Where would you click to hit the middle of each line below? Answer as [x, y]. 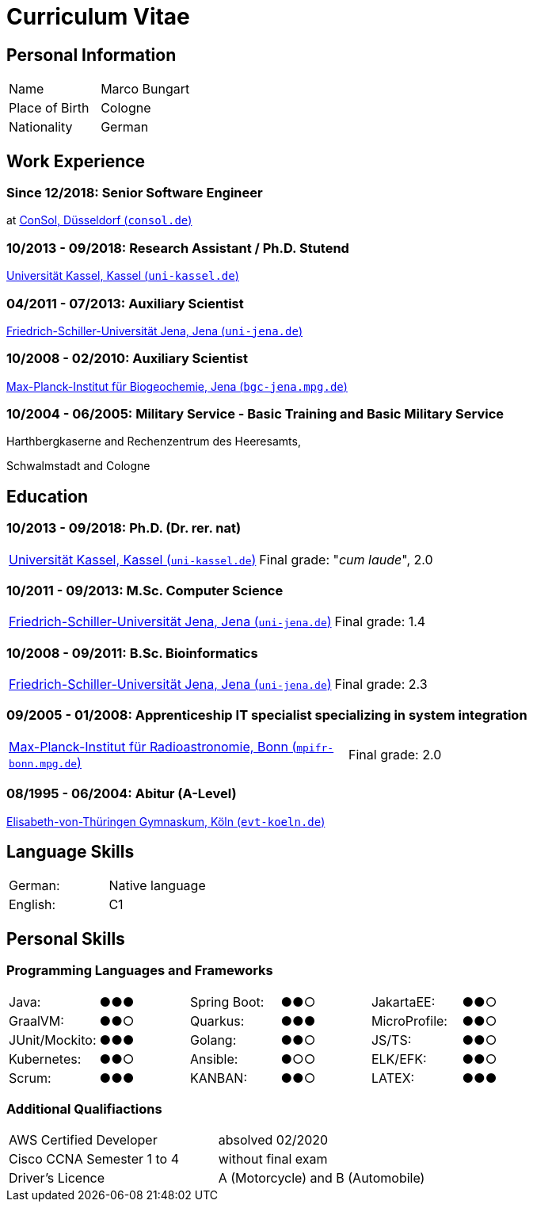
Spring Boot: [227, 1002]
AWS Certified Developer [83, 1140]
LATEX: [393, 1078]
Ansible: [214, 1059]
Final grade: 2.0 [395, 754]
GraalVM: [36, 1021]
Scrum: [30, 1078]
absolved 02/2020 [273, 1140]
